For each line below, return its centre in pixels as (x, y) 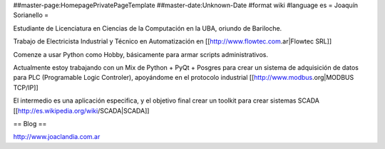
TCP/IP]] (26, 87)
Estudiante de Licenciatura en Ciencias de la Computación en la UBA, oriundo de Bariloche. (148, 28)
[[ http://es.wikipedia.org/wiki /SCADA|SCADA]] (81, 111)
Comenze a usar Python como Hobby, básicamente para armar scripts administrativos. (141, 54)
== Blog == (30, 123)
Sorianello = (31, 15)
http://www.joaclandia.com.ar (57, 137)
